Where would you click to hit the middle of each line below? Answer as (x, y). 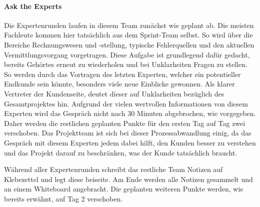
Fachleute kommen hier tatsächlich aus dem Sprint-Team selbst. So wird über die (128, 35)
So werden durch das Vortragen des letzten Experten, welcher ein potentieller (122, 74)
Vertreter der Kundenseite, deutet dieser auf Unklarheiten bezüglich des (114, 93)
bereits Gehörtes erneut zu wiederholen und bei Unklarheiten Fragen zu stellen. (126, 64)
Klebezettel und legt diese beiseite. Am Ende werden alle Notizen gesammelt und (128, 179)
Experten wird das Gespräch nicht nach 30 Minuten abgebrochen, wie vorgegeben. (130, 113)
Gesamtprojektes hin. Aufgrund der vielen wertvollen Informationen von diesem (126, 103)
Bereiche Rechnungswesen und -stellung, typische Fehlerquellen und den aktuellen (129, 44)
